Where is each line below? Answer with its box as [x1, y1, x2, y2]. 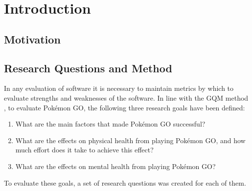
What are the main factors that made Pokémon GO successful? [15, 119, 206, 129]
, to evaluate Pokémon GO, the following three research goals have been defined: [4, 102, 245, 112]
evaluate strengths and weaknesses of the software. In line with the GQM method [4, 92, 249, 103]
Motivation [4, 31, 61, 46]
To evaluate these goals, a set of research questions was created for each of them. [4, 177, 246, 188]
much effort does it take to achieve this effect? [15, 145, 154, 155]
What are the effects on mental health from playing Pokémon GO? [15, 161, 216, 171]
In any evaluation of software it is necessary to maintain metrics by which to [4, 83, 234, 93]
